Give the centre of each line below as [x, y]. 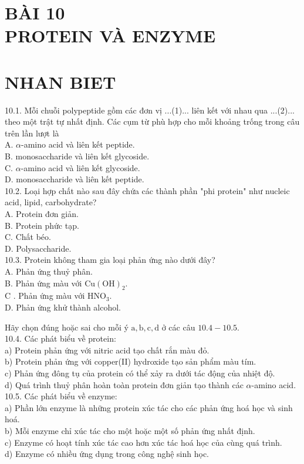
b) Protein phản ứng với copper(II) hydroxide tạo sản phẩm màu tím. [131, 361]
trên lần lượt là [32, 133]
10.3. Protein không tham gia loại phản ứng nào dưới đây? [110, 260]
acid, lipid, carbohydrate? [51, 202]
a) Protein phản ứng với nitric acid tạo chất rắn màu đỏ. [107, 350]
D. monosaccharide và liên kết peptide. [75, 179]
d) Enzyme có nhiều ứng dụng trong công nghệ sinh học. [107, 454]
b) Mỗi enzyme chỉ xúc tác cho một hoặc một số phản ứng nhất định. [130, 430]
